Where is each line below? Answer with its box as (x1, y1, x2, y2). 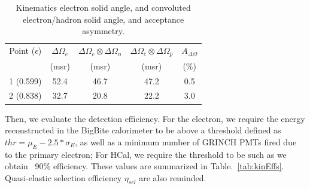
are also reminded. (139, 171, 206, 184)
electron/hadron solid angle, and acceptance (22, 13, 184, 25)
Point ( (9, 44, 35, 57)
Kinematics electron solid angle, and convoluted (16, 1, 191, 13)
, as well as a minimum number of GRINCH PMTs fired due (75, 135, 297, 148)
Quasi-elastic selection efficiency (5, 171, 122, 184)
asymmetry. (82, 25, 124, 37)
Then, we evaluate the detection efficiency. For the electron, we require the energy (5, 112, 305, 124)
